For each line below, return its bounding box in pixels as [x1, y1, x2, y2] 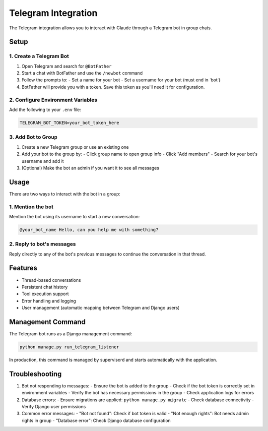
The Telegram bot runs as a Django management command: [9, 331, 133, 337]
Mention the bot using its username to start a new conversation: [9, 213, 140, 219]
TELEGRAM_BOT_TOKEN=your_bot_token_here [19, 120, 119, 125]
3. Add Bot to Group [9, 134, 58, 141]
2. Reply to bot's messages [9, 241, 76, 247]
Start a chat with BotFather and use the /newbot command [21, 70, 143, 76]
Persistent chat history [21, 284, 68, 290]
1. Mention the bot [9, 203, 54, 210]
